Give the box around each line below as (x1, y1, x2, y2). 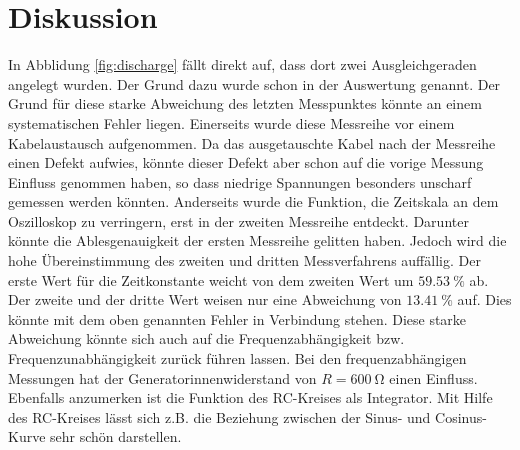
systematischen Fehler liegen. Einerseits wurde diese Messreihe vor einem (8, 112, 455, 133)
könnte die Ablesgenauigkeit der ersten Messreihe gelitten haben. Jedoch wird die (8, 230, 507, 251)
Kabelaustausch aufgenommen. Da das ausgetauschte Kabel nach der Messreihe (8, 132, 496, 153)
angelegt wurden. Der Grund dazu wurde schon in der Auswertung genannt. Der (8, 73, 501, 94)
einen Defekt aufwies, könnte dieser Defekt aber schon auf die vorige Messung (8, 152, 484, 173)
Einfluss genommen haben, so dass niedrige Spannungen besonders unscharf (8, 171, 472, 192)
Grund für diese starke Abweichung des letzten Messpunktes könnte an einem (8, 93, 482, 114)
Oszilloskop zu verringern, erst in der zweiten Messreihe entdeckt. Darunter (8, 210, 469, 231)
